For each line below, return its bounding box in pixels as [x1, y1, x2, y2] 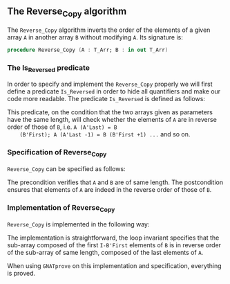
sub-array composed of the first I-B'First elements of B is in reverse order [7, 240, 222, 249]
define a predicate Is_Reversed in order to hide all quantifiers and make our [7, 87, 221, 96]
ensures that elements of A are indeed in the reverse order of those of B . [7, 186, 212, 193]
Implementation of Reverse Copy [7, 202, 115, 214]
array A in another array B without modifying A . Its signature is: [7, 33, 183, 41]
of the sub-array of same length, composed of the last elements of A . [7, 248, 204, 256]
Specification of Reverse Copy [7, 148, 107, 159]
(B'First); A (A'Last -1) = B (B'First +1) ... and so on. [19, 130, 191, 139]
